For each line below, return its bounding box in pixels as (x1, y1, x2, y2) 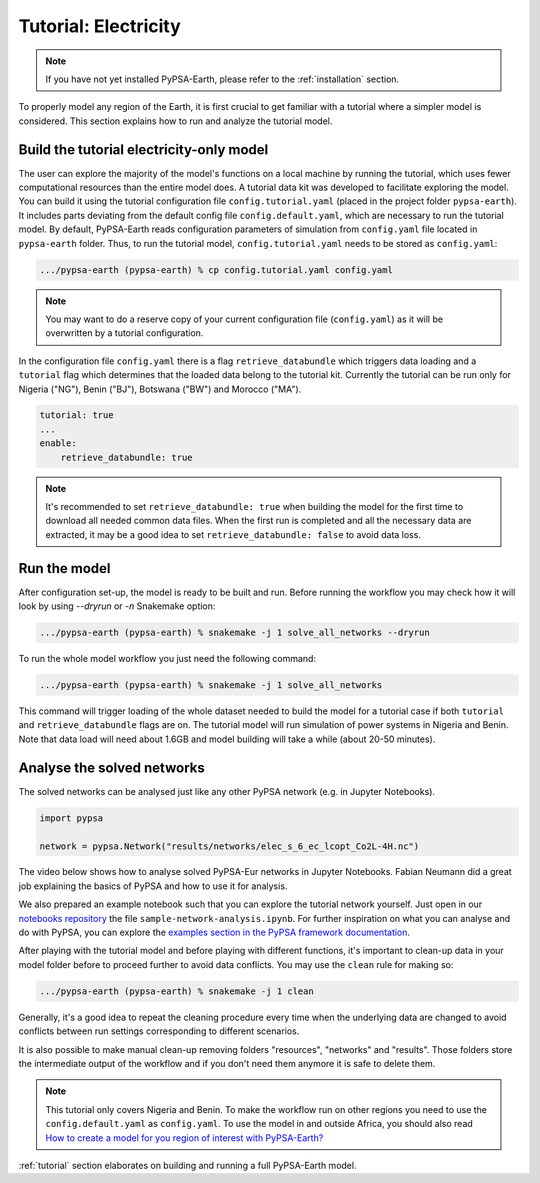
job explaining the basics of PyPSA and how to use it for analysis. (18, 880, 288, 892)
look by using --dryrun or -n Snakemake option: (18, 600, 216, 612)
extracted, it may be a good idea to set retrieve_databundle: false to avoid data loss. (45, 528, 422, 540)
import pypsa (39, 812, 104, 824)
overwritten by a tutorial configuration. (45, 327, 204, 339)
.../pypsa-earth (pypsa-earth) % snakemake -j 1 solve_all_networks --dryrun (39, 627, 430, 639)
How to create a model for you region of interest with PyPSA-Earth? (45, 1131, 324, 1144)
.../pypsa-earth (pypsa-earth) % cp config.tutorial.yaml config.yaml (39, 264, 394, 275)
